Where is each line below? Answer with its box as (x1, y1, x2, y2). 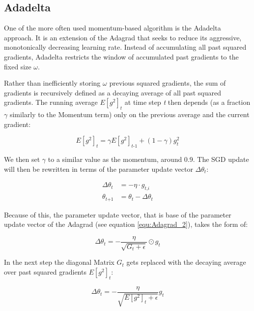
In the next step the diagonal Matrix (4, 257, 114, 267)
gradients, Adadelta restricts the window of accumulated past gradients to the (4, 51, 239, 62)
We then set (4, 154, 40, 164)
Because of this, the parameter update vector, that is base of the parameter (4, 209, 231, 219)
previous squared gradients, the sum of (109, 78, 226, 88)
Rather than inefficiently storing (4, 78, 101, 88)
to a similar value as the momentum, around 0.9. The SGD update (48, 154, 249, 164)
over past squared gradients (4, 266, 86, 277)
